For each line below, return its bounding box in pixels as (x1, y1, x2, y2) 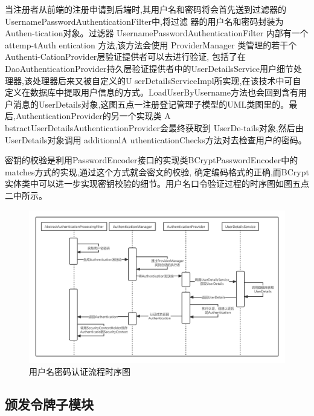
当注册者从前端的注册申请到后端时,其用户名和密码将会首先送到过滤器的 (5, 3, 286, 15)
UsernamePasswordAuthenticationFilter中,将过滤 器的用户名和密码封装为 (5, 15, 284, 27)
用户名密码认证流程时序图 (29, 365, 130, 377)
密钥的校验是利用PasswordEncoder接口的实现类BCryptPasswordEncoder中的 (5, 154, 298, 166)
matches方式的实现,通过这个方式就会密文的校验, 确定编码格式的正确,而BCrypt (5, 165, 309, 178)
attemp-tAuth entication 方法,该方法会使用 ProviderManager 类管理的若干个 (5, 38, 297, 51)
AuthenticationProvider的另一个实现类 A (15, 109, 171, 122)
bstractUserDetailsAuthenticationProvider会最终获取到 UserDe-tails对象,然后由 (5, 121, 304, 134)
